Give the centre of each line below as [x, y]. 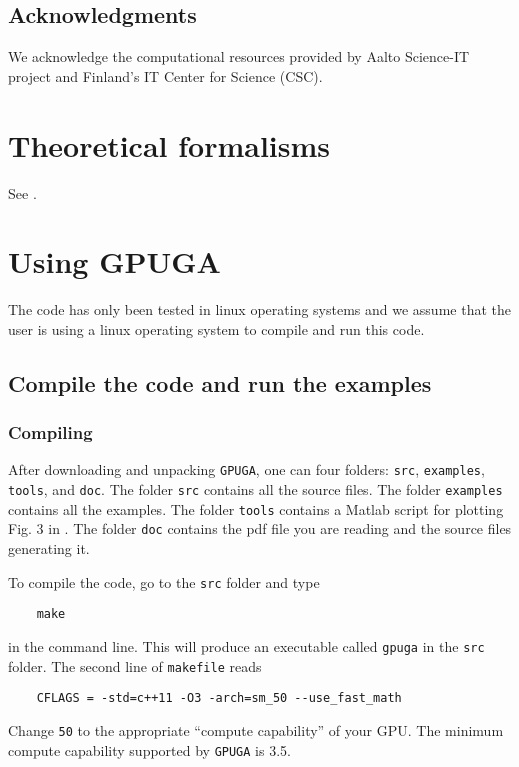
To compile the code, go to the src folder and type [164, 581]
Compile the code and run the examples [220, 382]
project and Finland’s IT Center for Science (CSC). [165, 75]
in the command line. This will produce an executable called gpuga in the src [246, 645]
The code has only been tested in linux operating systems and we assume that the [259, 309]
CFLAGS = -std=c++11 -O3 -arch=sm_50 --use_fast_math [219, 698]
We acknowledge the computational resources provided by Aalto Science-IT [239, 56]
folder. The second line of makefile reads [135, 665]
